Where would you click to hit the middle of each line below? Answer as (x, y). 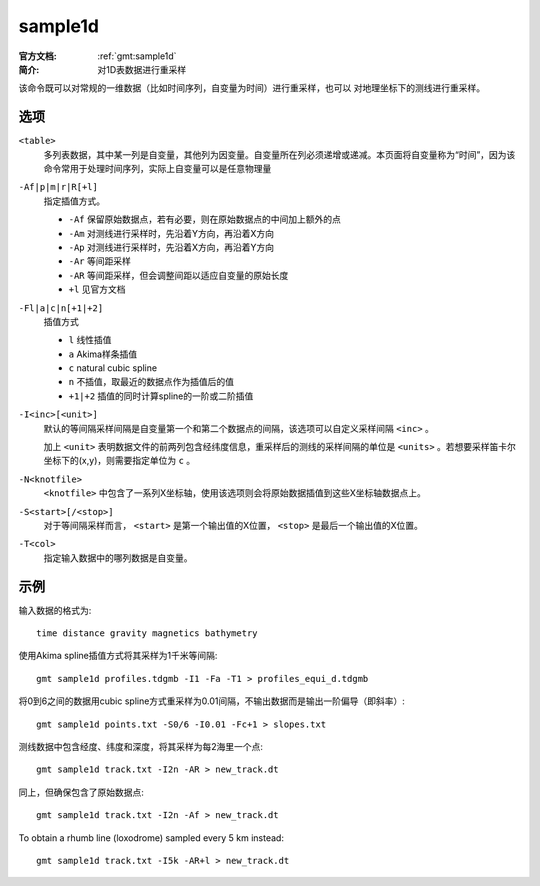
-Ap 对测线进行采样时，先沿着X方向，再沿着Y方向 (171, 247)
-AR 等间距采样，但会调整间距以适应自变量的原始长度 (178, 275)
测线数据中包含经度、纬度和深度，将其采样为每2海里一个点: (141, 747)
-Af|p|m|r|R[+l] (58, 187)
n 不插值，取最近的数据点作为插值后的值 (151, 382)
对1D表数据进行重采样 (142, 69)
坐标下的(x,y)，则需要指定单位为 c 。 (119, 461)
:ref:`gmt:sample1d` (137, 56)
